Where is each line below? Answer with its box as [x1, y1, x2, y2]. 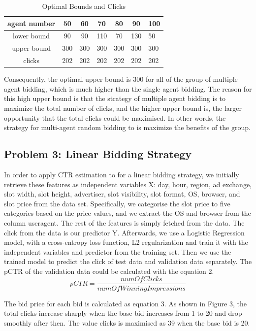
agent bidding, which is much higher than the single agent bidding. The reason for [4, 83, 252, 94]
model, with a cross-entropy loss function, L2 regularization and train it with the [4, 237, 248, 247]
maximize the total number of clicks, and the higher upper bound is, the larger [4, 103, 242, 113]
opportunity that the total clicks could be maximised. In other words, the [4, 112, 226, 123]
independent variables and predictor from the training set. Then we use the [4, 246, 231, 257]
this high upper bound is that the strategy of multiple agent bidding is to [4, 93, 226, 103]
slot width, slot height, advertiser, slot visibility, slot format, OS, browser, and [4, 189, 240, 199]
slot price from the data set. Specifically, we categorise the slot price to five [4, 198, 230, 208]
